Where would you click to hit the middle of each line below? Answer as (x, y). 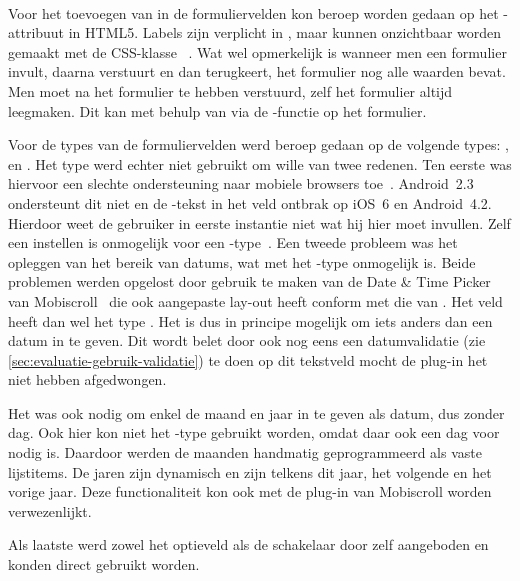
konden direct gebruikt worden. (104, 564)
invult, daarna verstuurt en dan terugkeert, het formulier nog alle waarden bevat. (257, 71)
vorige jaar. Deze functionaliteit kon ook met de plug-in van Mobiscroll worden (250, 491)
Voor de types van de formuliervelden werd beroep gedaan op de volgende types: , (258, 144)
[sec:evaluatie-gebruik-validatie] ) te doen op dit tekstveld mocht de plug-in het (248, 359)
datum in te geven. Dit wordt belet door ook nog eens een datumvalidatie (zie (247, 340)
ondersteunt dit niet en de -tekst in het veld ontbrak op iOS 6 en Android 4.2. (250, 202)
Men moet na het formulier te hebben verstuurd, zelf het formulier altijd (230, 90)
